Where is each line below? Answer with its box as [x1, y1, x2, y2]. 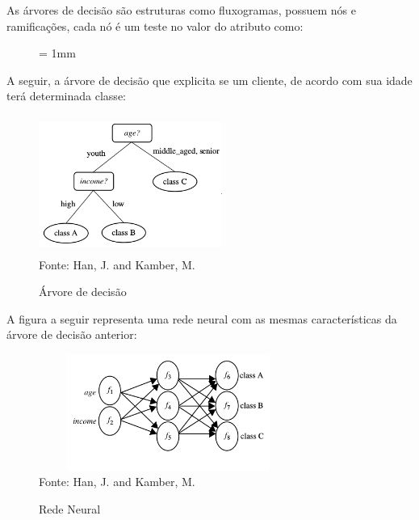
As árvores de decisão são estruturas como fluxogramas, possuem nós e [6, 2, 356, 18]
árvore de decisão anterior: [6, 326, 137, 343]
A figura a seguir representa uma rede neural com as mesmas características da [6, 310, 397, 327]
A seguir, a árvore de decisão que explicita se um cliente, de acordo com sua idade [6, 71, 413, 88]
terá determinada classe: [6, 87, 126, 104]
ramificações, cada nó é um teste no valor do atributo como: [6, 17, 304, 34]
